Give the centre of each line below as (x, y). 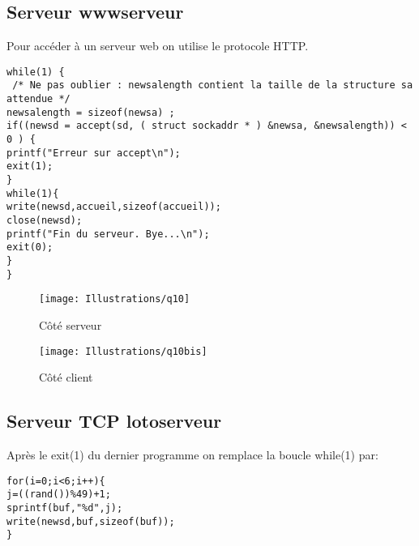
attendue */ (38, 99)
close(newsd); (45, 221)
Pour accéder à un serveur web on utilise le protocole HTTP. (158, 46)
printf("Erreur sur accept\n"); (94, 153)
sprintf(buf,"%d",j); (65, 508)
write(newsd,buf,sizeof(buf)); (91, 521)
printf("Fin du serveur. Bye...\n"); (108, 234)
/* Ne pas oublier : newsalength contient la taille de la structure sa (213, 85)
